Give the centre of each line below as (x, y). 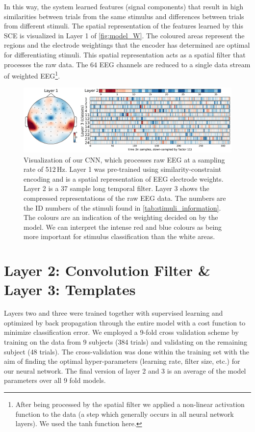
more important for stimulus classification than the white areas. (119, 236)
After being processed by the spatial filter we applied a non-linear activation (130, 404)
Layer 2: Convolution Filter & (107, 270)
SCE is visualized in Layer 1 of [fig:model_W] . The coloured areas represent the (124, 35)
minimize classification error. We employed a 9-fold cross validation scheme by (121, 332)
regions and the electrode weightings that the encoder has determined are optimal (127, 45)
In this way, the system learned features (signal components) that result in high (124, 6)
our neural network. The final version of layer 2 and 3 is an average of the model (125, 370)
